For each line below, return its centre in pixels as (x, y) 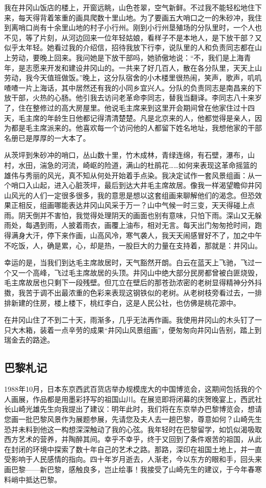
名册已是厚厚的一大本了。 (47, 137)
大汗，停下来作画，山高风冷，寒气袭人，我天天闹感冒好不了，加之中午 (143, 235)
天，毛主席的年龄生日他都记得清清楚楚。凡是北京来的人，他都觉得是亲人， (129, 118)
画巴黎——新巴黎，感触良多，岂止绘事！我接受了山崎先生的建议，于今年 (126, 469)
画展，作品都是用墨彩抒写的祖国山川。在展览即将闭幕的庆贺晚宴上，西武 (133, 399)
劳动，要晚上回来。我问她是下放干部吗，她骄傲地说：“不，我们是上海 (127, 57)
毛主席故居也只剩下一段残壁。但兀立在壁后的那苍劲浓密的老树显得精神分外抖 (133, 282)
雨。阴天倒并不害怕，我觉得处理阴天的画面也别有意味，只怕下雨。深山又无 (129, 215)
